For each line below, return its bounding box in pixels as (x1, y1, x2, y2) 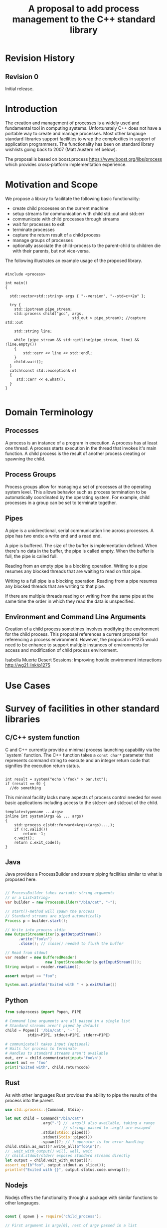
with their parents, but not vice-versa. (12, 248, 90, 254)
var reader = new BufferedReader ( (5, 955, 77, 960)
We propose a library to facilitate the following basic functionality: (5, 195, 140, 201)
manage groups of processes (12, 237, 73, 243)
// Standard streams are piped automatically (5, 913, 101, 918)
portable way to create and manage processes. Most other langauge (5, 130, 146, 136)
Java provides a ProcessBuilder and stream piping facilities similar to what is (5, 871, 163, 877)
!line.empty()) (5, 342, 37, 347)
